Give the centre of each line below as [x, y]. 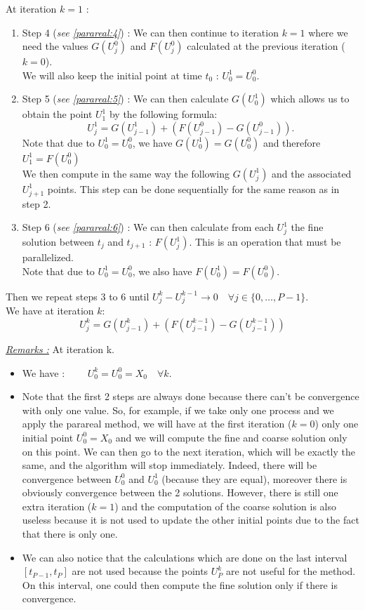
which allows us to [310, 99]
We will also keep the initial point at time [112, 75]
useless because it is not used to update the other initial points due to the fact [191, 520]
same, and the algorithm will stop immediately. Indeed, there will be [170, 465]
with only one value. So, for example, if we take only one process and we [178, 410]
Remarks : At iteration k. [60, 349]
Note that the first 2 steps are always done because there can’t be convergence [191, 396]
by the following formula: [163, 114]
